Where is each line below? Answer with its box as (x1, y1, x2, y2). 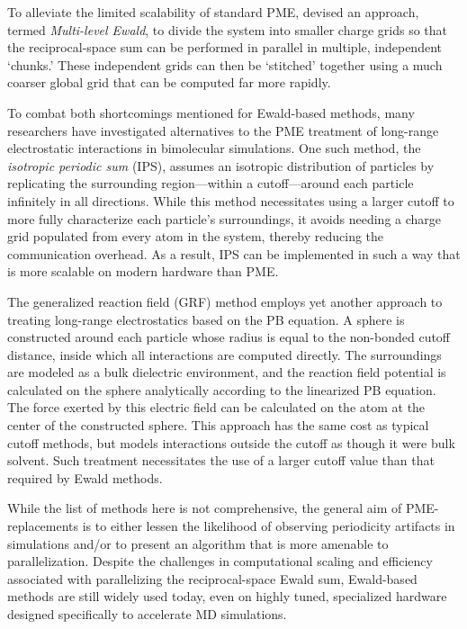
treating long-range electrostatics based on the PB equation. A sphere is (7, 310, 405, 328)
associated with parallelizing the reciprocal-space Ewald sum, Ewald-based (7, 569, 418, 588)
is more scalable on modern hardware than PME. (7, 262, 279, 281)
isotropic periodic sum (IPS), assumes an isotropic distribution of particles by (7, 156, 435, 175)
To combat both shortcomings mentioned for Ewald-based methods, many (7, 103, 415, 121)
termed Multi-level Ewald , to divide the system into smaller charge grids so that (7, 20, 447, 39)
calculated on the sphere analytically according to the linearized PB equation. (7, 380, 436, 399)
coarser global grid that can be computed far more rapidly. (7, 73, 331, 92)
